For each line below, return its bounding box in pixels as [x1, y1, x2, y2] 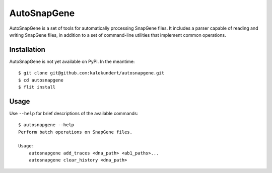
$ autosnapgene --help [18, 122, 75, 128]
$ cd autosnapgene [18, 77, 64, 83]
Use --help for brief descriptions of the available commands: [9, 110, 139, 116]
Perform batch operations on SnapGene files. [18, 129, 133, 135]
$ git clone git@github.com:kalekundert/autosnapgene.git [18, 70, 165, 76]
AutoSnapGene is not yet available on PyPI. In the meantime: [9, 58, 135, 64]
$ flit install [18, 84, 56, 90]
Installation [9, 45, 45, 54]
